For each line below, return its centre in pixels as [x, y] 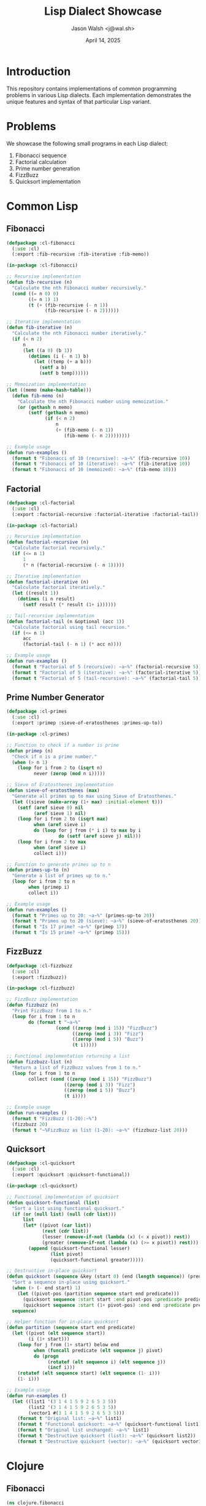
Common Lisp [42, 206]
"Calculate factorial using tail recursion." [71, 627]
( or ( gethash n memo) [45, 407]
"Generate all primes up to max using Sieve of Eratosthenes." [94, 796]
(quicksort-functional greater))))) [97, 1260]
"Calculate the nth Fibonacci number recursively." [79, 288]
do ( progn [46, 1356]
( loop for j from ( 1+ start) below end [68, 1344]
